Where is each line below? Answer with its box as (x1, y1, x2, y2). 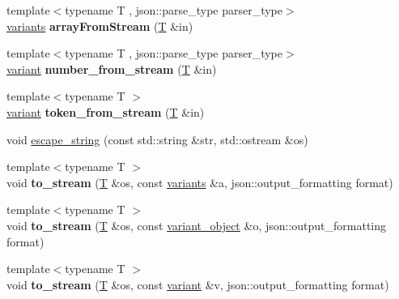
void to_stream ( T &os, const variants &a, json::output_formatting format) (6, 173, 393, 190)
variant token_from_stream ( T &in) (6, 103, 205, 120)
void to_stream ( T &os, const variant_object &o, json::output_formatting (6, 216, 387, 233)
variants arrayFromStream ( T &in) (6, 17, 193, 34)
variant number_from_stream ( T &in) (6, 60, 217, 77)
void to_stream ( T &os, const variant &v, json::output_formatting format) (6, 276, 389, 293)
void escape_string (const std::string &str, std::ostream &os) (6, 130, 308, 147)
